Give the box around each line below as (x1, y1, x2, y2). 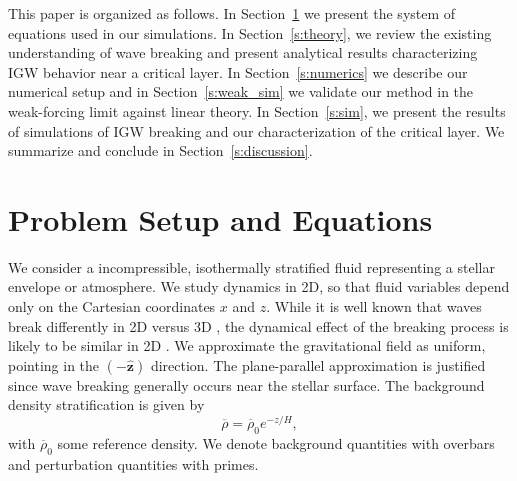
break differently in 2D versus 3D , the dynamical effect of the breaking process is (8, 315, 509, 336)
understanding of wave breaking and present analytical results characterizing (8, 42, 478, 63)
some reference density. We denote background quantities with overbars (57, 432, 495, 453)
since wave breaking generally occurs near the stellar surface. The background (8, 374, 485, 395)
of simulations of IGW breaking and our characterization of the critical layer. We (8, 120, 505, 141)
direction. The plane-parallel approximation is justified (150, 354, 486, 375)
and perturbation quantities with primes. (8, 453, 259, 474)
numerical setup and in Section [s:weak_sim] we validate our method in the (8, 81, 474, 102)
